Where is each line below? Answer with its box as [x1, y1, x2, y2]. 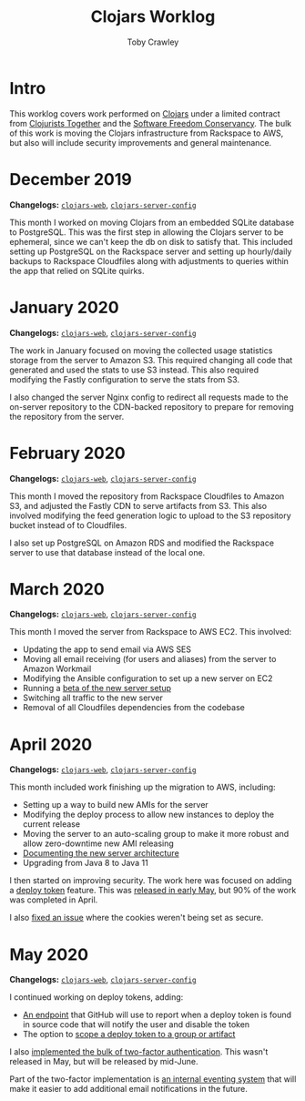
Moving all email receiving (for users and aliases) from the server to [22, 654, 277, 665]
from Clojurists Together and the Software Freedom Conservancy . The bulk [9, 117, 292, 128]
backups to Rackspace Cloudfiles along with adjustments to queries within [9, 255, 290, 266]
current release [22, 819, 80, 830]
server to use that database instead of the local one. [9, 546, 206, 557]
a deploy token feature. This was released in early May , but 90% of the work [9, 885, 297, 896]
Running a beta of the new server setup [22, 683, 171, 694]
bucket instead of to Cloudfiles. [9, 519, 127, 530]
